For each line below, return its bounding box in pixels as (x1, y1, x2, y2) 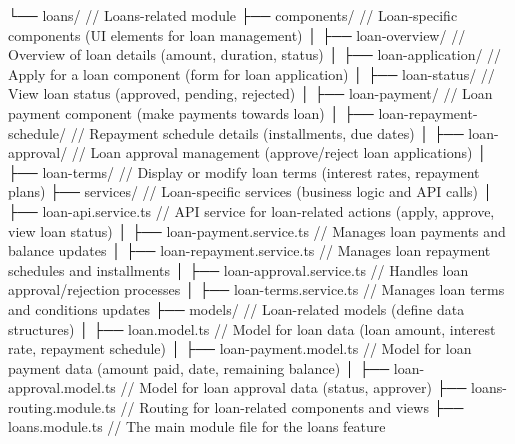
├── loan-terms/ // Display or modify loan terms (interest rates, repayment (8, 161, 480, 182)
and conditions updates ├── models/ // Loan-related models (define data (8, 298, 465, 319)
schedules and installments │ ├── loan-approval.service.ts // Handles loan (8, 259, 469, 280)
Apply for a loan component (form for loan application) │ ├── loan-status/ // (8, 63, 495, 84)
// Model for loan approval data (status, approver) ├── (120, 377, 467, 398)
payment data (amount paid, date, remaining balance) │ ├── (8, 357, 390, 378)
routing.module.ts (8, 396, 116, 417)
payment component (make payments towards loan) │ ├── (8, 102, 374, 123)
